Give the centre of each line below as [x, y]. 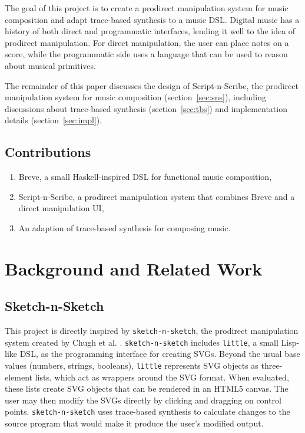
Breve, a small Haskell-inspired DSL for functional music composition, [145, 177]
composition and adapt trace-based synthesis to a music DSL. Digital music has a [152, 19]
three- [272, 365]
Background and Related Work [134, 268]
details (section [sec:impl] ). [54, 120]
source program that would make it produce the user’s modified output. [134, 423]
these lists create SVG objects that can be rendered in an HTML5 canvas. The [147, 388]
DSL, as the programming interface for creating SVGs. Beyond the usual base [160, 354]
